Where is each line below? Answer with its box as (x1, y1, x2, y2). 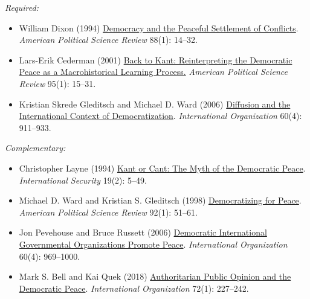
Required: (5, 1, 39, 13)
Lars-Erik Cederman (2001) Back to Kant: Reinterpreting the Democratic (19, 53, 292, 66)
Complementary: (5, 141, 66, 154)
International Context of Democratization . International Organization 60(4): (19, 109, 302, 122)
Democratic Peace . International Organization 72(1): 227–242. (19, 281, 249, 294)
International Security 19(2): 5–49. (19, 173, 147, 186)
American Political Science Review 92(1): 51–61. (19, 205, 198, 218)
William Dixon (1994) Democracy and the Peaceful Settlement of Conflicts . (19, 21, 299, 34)
